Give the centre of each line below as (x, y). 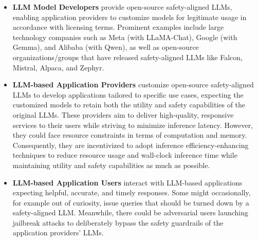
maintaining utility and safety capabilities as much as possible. (111, 165)
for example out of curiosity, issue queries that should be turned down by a (131, 202)
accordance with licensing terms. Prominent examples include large (118, 27)
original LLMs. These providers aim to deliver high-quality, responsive (123, 114)
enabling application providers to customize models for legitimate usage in (130, 17)
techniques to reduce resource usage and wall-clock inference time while (125, 155)
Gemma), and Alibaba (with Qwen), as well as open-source (106, 47)
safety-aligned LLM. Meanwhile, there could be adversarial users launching (131, 212)
